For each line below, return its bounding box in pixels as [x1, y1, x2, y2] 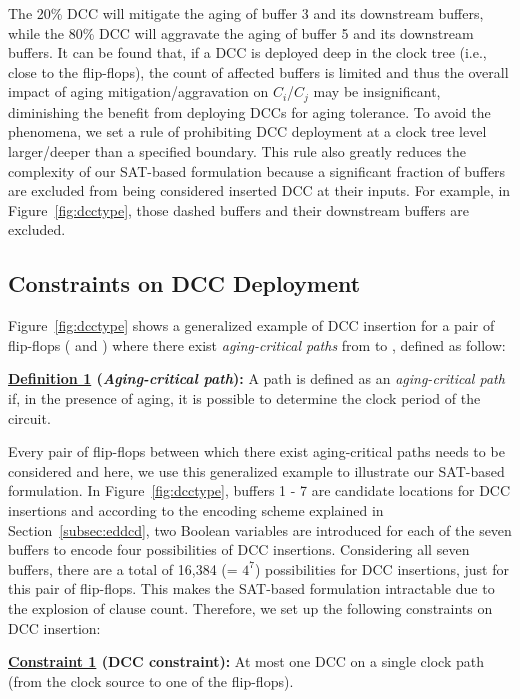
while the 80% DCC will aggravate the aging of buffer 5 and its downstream [8, 22, 474, 43]
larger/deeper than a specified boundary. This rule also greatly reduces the [8, 141, 466, 162]
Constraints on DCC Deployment [8, 268, 361, 299]
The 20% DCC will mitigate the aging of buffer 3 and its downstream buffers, [8, 3, 484, 23]
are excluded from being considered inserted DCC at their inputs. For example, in [8, 180, 511, 201]
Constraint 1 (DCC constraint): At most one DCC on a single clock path [8, 651, 484, 672]
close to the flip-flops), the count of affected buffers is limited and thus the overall [8, 61, 509, 82]
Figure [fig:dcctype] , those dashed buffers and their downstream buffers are [8, 199, 469, 220]
